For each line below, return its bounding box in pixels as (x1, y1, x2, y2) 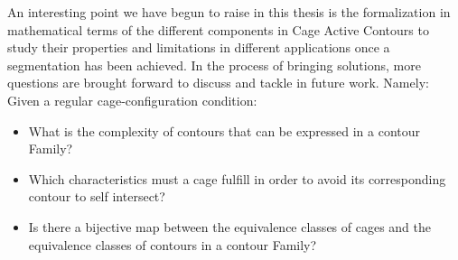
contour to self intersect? (28, 187, 165, 206)
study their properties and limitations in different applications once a (7, 38, 390, 57)
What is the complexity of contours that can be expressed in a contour (28, 121, 421, 140)
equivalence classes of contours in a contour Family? (28, 235, 317, 254)
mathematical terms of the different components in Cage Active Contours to (7, 20, 429, 39)
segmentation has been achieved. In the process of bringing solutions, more (7, 55, 421, 74)
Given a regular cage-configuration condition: (7, 90, 257, 109)
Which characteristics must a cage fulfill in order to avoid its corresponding (28, 169, 446, 188)
